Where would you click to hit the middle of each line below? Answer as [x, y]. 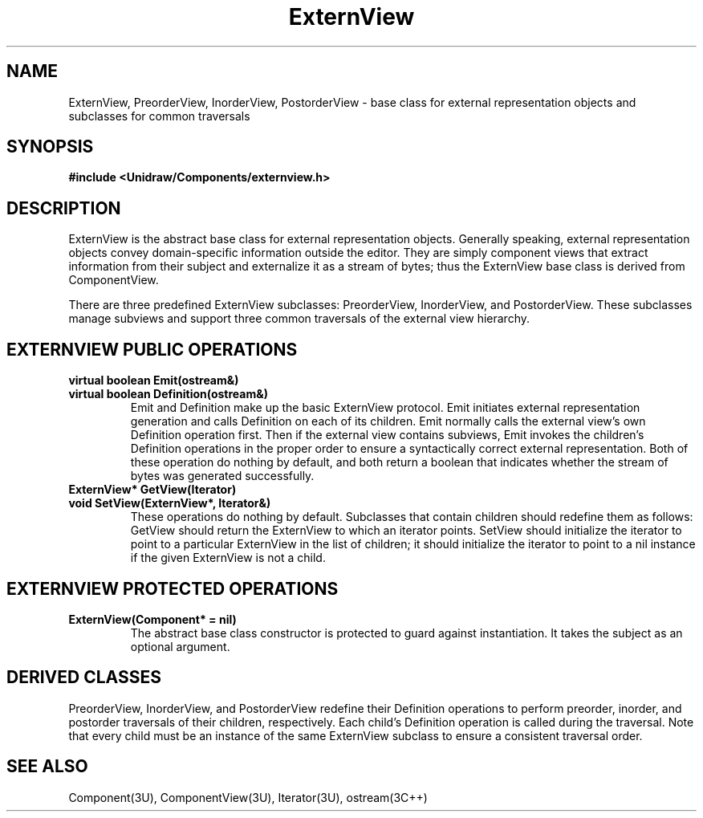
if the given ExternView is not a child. [228, 558]
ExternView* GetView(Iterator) [152, 490]
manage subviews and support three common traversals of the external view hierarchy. [299, 319]
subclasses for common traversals [159, 116]
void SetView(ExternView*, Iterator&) [170, 503]
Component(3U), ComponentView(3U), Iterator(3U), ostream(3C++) [248, 797]
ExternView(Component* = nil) [152, 619]
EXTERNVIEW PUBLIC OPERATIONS [152, 349]
